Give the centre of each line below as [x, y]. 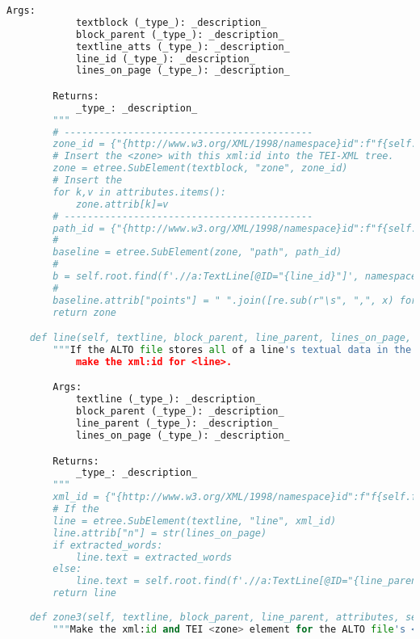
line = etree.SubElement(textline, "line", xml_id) [195, 521]
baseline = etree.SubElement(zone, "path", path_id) [197, 252]
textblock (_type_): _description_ [171, 22]
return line [85, 593]
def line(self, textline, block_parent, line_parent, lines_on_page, [220, 338]
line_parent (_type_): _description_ [177, 424]
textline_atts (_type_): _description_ [183, 46]
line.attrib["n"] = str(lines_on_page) [160, 533]
